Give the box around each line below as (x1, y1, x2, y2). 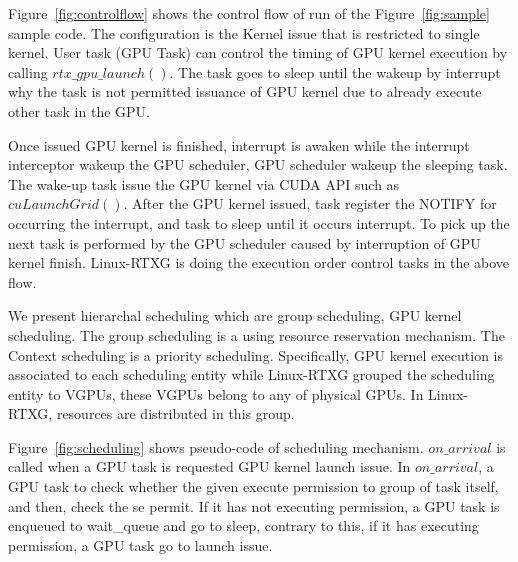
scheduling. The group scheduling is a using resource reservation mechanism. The (8, 324, 505, 345)
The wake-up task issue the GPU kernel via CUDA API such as (8, 173, 400, 194)
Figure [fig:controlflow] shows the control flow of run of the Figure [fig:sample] (8, 3, 490, 23)
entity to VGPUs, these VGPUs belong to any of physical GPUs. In (8, 383, 424, 404)
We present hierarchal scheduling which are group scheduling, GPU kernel (8, 305, 462, 326)
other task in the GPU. (8, 100, 150, 121)
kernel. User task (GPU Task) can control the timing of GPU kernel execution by (8, 42, 508, 63)
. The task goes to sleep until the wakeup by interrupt (169, 61, 501, 82)
